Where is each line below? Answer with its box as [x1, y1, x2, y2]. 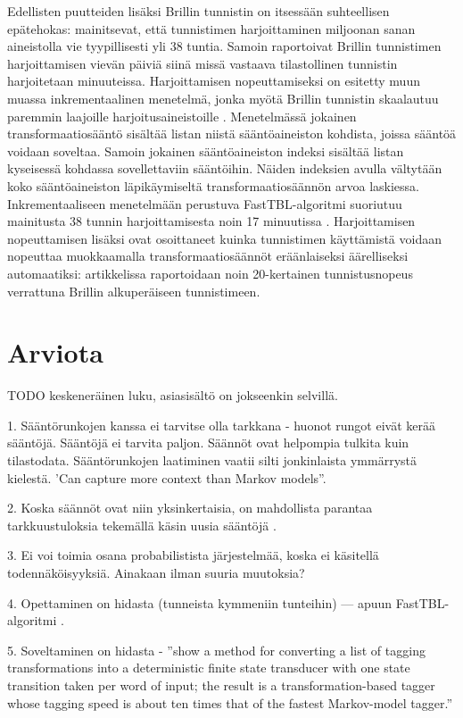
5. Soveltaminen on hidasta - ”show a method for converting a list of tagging [7, 640, 426, 659]
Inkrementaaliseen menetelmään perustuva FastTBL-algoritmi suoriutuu [7, 194, 402, 213]
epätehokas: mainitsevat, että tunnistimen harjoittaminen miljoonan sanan [7, 19, 416, 38]
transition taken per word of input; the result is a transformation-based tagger [7, 675, 435, 694]
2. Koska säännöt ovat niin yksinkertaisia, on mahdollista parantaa [7, 498, 373, 517]
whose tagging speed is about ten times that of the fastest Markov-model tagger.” [7, 693, 453, 712]
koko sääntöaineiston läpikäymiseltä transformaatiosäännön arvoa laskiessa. [7, 176, 419, 195]
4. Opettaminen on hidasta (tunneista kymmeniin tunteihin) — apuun [7, 593, 393, 612]
